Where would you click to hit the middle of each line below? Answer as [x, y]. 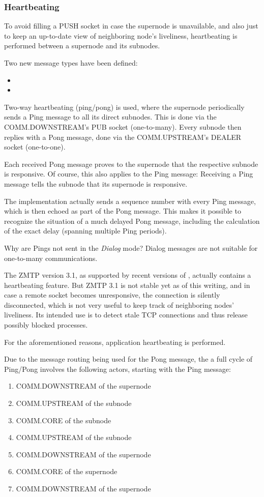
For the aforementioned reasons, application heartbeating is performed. [115, 342]
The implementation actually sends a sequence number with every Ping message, [130, 201]
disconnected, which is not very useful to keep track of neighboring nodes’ [119, 304]
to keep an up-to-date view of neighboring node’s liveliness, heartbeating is [121, 35]
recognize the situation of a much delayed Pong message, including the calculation [132, 221]
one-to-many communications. [51, 258]
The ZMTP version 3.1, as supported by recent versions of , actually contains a [128, 275]
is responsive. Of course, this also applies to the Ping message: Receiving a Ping [129, 174]
